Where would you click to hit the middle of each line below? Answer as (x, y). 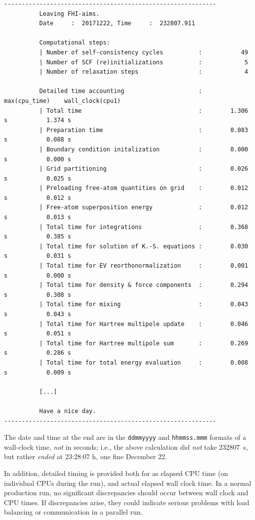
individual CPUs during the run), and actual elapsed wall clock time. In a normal (128, 483)
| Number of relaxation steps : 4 (144, 72)
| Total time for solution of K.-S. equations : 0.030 (144, 246)
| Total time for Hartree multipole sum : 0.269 (144, 343)
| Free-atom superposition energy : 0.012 (144, 208)
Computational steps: (75, 43)
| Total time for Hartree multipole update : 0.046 (144, 324)
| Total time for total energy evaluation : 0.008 (144, 362)
